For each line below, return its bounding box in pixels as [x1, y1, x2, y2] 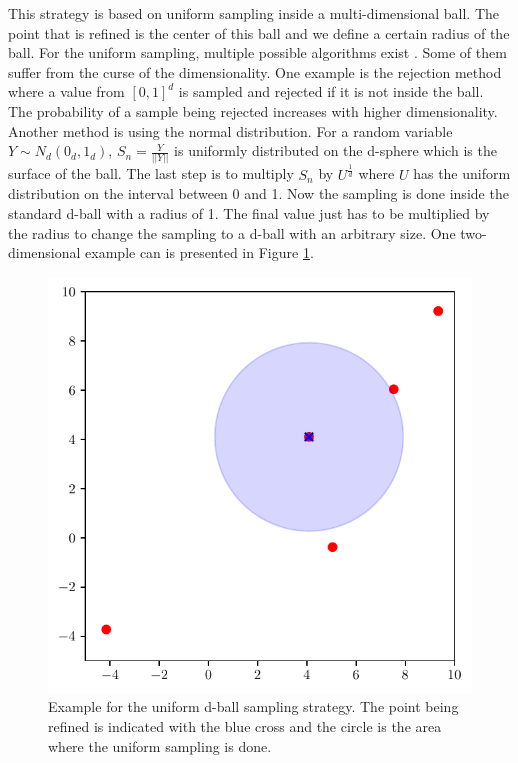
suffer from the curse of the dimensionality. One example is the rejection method [8, 61, 502, 82]
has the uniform [413, 163, 511, 184]
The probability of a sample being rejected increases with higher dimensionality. [8, 100, 498, 121]
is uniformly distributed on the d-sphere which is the [174, 140, 497, 161]
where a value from [8, 81, 125, 102]
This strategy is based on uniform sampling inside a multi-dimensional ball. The [8, 3, 500, 23]
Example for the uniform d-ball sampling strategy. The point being [48, 696, 459, 717]
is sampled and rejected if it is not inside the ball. [178, 81, 484, 102]
